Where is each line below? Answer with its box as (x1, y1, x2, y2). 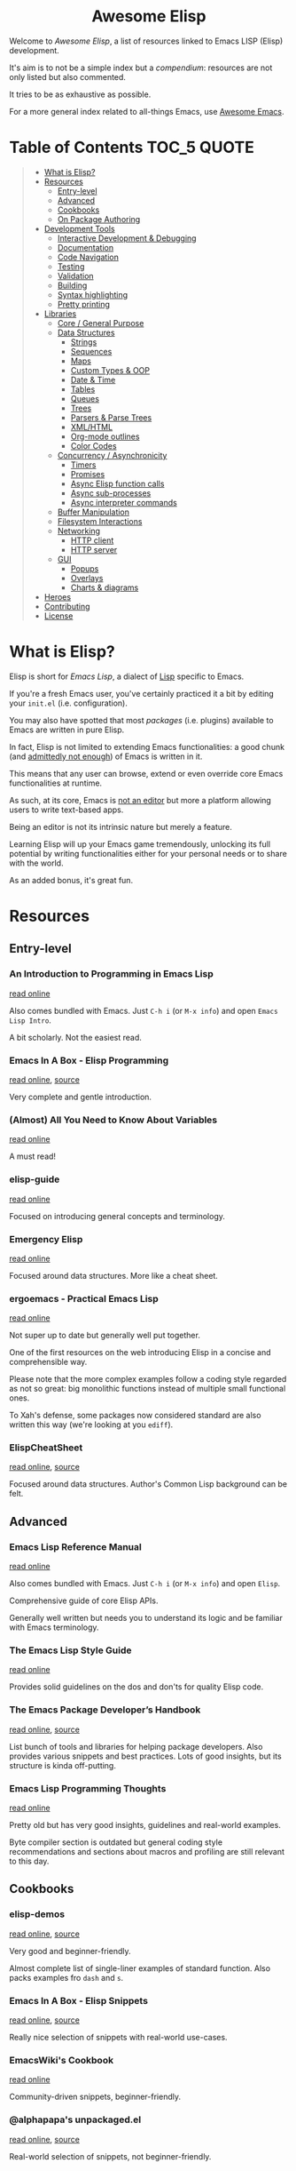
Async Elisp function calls (70, 478, 165, 489)
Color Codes (70, 440, 117, 451)
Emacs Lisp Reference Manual (9, 1540, 142, 1552)
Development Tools (43, 223, 115, 234)
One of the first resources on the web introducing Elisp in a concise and (9, 1347, 271, 1358)
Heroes (43, 591, 72, 602)
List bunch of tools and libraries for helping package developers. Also (9, 1741, 263, 1752)
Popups (70, 563, 99, 574)
